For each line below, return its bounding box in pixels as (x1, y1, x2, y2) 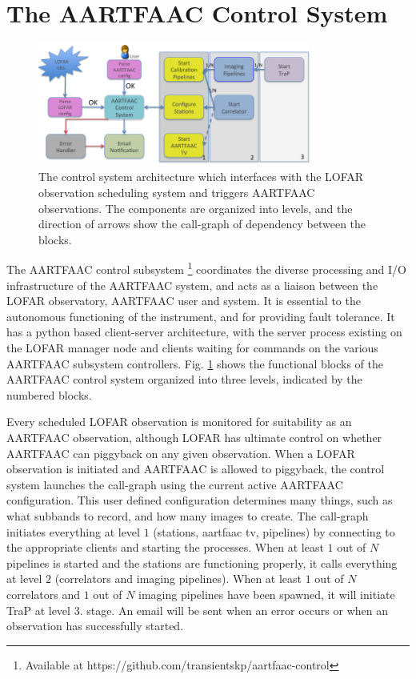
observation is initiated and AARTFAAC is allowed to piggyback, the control (6, 460, 385, 477)
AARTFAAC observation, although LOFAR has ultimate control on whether (6, 428, 382, 445)
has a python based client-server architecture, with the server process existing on (6, 323, 402, 340)
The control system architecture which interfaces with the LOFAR (38, 168, 364, 185)
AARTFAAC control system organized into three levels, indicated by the (6, 371, 362, 388)
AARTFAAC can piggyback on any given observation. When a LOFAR (6, 444, 355, 461)
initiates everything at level (6, 523, 140, 540)
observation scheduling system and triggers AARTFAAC (38, 184, 315, 200)
